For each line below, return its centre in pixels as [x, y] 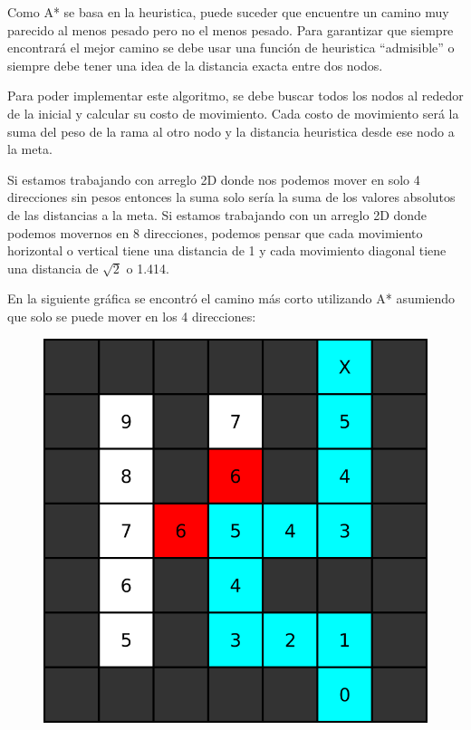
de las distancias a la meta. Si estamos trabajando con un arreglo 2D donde [217, 214]
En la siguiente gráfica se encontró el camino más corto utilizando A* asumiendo [231, 298]
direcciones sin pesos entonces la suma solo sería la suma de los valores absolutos [231, 197]
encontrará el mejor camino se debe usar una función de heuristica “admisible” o [231, 48]
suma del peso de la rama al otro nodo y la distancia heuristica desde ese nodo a [231, 131]
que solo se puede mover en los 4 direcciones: [132, 316]
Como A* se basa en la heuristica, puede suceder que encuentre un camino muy [228, 12]
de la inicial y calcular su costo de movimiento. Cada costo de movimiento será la [233, 113]
